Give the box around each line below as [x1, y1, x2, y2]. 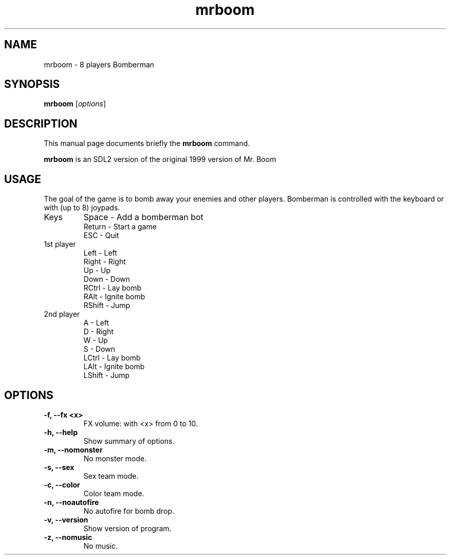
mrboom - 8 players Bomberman [44, 60, 155, 69]
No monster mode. [83, 454, 147, 463]
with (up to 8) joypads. [44, 203, 120, 212]
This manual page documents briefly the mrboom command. [44, 139, 250, 148]
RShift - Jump [83, 301, 130, 310]
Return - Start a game [83, 222, 157, 231]
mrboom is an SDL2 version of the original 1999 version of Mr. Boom [44, 155, 276, 164]
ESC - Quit [83, 231, 119, 240]
